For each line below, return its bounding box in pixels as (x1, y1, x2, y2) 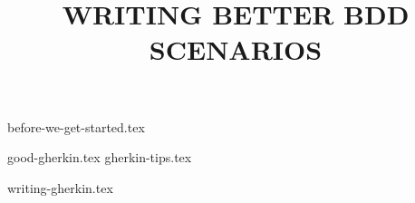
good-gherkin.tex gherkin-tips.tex (7, 148, 192, 167)
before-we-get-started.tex (7, 117, 145, 136)
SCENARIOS (149, 31, 323, 68)
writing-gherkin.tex (7, 178, 113, 197)
